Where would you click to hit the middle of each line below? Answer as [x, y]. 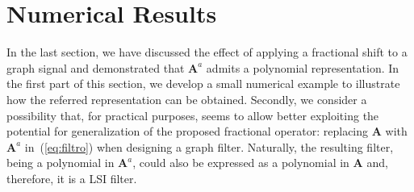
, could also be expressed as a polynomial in [241, 163]
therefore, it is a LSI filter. [72, 178]
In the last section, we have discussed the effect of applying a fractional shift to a [207, 52]
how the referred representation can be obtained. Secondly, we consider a [187, 99]
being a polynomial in [61, 163]
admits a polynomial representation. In [303, 67]
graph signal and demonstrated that [96, 67]
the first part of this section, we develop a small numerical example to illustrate [203, 83]
